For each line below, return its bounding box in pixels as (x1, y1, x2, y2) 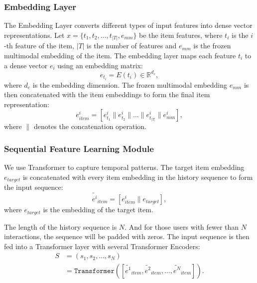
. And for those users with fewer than (125, 221, 239, 232)
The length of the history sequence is (4, 221, 117, 232)
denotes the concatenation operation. (33, 121, 146, 132)
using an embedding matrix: (57, 60, 143, 70)
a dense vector (4, 60, 48, 70)
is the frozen (193, 40, 231, 51)
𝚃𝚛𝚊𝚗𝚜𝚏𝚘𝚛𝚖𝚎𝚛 (74, 267, 115, 275)
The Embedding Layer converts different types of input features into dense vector (4, 20, 253, 30)
